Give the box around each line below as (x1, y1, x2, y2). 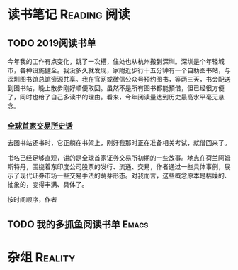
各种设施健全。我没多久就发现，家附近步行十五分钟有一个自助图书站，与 (19, 66, 231, 75)
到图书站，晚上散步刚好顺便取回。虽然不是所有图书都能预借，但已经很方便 (7, 84, 225, 92)
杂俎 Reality (7, 249, 76, 265)
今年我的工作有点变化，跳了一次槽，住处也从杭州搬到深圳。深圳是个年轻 (7, 58, 218, 65)
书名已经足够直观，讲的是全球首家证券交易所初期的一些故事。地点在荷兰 (7, 153, 218, 162)
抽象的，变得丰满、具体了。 (7, 180, 89, 189)
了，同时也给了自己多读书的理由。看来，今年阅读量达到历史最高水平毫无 (7, 93, 218, 101)
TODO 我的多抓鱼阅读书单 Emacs (7, 218, 149, 230)
